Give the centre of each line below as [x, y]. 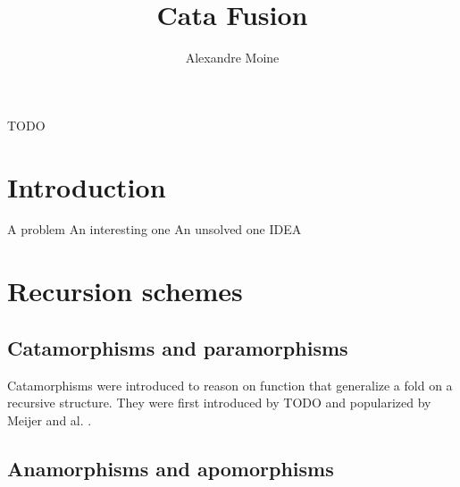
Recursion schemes [125, 291]
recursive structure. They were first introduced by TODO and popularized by [219, 403]
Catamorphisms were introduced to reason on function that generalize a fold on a [230, 385]
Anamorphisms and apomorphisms [171, 468]
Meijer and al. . [50, 420]
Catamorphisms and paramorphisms [178, 347]
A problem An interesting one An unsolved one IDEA [155, 229]
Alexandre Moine [232, 58]
